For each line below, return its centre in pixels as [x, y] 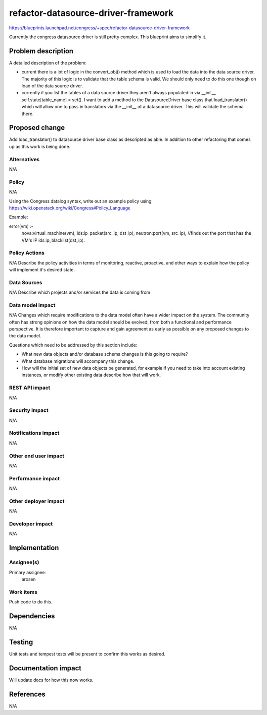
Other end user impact [37, 455]
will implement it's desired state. [42, 270]
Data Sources [26, 282]
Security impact [29, 410]
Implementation [34, 548]
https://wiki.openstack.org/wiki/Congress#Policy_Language [70, 208]
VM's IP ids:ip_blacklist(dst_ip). [53, 240]
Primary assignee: [28, 572]
